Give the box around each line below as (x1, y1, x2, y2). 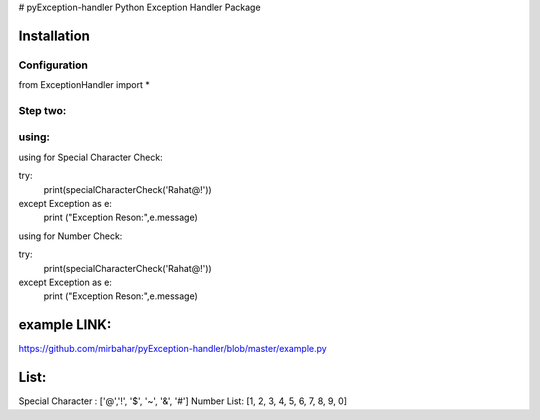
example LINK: (18, 316, 112, 334)
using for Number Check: (18, 230, 123, 242)
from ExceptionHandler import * (18, 79, 150, 91)
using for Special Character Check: (18, 151, 164, 163)
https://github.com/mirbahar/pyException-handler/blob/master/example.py (18, 343, 327, 355)
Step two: (18, 103, 67, 117)
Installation (18, 27, 90, 44)
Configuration (18, 58, 89, 72)
